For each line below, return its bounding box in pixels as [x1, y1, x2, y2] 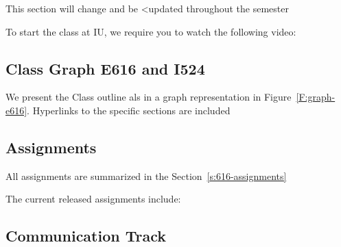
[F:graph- [296, 90, 336, 104]
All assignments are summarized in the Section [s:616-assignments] [5, 168, 287, 183]
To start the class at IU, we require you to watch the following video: [5, 24, 296, 38]
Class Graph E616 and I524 [5, 57, 205, 79]
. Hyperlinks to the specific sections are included [27, 103, 231, 117]
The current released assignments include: [5, 192, 181, 206]
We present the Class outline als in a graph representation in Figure [5, 90, 292, 104]
